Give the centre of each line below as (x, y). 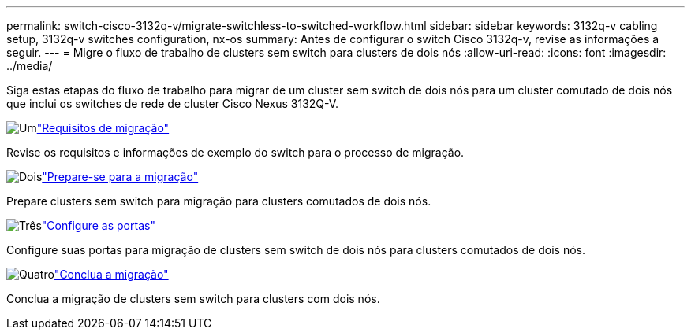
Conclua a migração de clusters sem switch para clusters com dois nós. (193, 299)
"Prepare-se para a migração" (120, 177)
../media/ (30, 66)
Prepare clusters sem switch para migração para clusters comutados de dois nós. (219, 201)
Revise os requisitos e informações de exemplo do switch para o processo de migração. (235, 152)
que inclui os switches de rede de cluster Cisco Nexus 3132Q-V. (173, 103)
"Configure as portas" (98, 225)
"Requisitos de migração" (103, 128)
